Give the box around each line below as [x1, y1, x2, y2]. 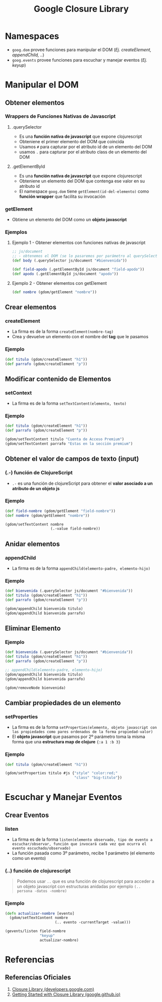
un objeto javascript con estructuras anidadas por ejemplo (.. [16, 884, 141, 889]
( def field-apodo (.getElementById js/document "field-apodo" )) [12, 267, 145, 272]
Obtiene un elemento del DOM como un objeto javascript [12, 217, 127, 223]
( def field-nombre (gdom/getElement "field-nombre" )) [5, 509, 116, 513]
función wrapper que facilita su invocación [19, 193, 105, 199]
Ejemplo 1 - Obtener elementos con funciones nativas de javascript [12, 240, 146, 246]
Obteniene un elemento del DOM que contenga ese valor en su [19, 178, 145, 184]
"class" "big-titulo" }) [74, 775, 122, 780]
